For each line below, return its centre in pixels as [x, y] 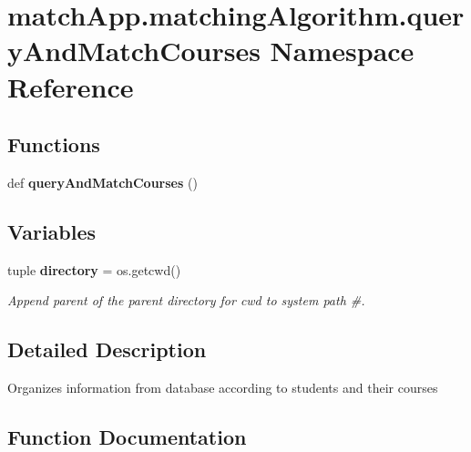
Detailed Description [107, 349]
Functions [54, 144]
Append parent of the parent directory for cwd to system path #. [186, 300]
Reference [71, 86]
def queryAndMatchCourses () [102, 182]
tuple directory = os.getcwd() [94, 269]
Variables [52, 231]
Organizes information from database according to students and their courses [223, 388]
